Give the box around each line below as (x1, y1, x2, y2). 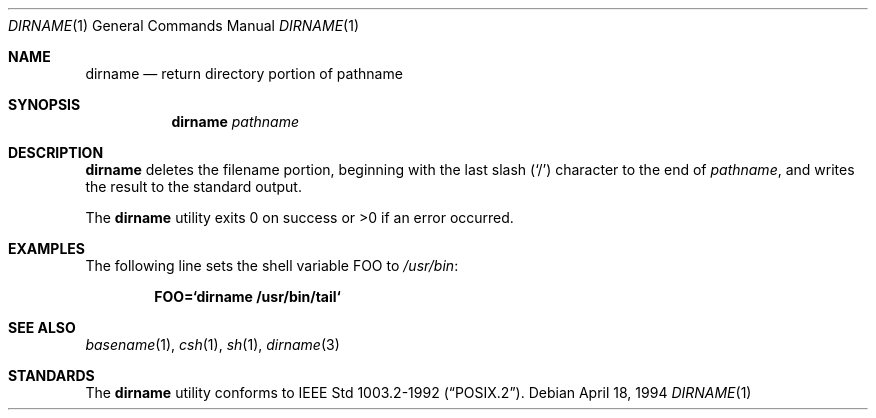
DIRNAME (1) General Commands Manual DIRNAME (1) (8, 17, 360, 34)
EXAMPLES (8, 240, 85, 257)
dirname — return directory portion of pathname (85, 65, 403, 82)
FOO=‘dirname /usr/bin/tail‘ (154, 288, 341, 305)
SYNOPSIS (8, 96, 81, 113)
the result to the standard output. (85, 178, 302, 195)
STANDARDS (8, 367, 95, 384)
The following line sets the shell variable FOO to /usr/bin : (85, 257, 459, 274)
